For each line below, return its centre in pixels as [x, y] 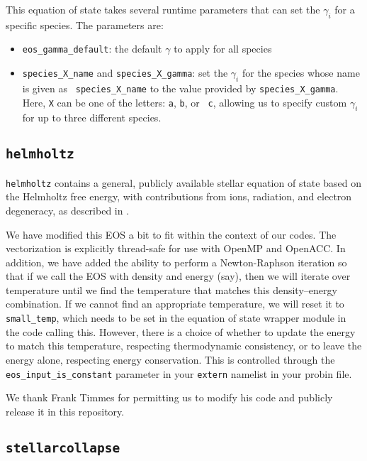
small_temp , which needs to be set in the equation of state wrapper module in [176, 318]
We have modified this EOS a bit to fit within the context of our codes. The [171, 234]
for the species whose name [301, 73]
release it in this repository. [65, 411]
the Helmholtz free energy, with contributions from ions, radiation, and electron [179, 196]
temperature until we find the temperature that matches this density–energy [171, 289]
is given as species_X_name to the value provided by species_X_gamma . [180, 88]
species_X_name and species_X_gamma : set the [125, 73]
